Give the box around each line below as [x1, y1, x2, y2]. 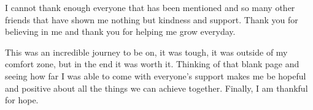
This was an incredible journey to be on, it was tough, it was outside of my [5, 45, 288, 58]
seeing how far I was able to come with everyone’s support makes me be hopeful [5, 69, 306, 82]
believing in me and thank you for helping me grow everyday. [5, 25, 236, 38]
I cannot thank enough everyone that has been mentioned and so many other [5, 1, 295, 13]
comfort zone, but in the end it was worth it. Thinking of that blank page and [5, 57, 299, 70]
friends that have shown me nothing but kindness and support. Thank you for [5, 13, 298, 26]
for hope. [5, 94, 39, 106]
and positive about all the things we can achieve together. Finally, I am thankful [5, 81, 308, 94]
